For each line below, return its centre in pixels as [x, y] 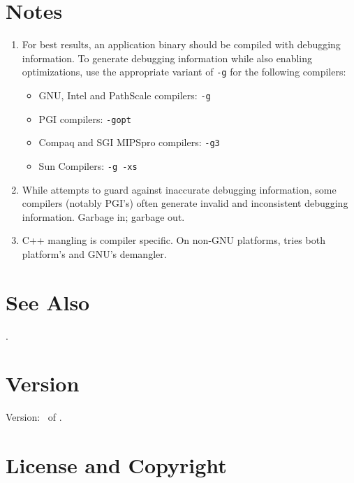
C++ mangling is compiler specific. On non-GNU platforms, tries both [174, 240]
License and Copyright [116, 465]
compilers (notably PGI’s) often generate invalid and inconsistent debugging [185, 203]
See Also [48, 302]
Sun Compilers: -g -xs [88, 165]
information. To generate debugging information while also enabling [167, 58]
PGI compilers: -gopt [85, 118]
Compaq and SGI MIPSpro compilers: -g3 [129, 142]
